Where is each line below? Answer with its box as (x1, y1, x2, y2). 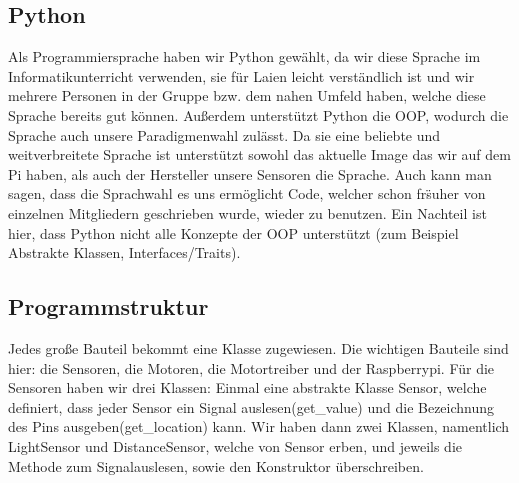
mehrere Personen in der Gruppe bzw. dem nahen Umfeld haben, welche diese (8, 85, 486, 106)
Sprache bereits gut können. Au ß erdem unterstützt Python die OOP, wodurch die (8, 104, 509, 125)
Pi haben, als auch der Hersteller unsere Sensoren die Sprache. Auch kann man (8, 163, 492, 184)
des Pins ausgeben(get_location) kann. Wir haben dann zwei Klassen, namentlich (8, 416, 510, 437)
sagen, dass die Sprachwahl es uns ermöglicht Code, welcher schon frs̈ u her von (8, 183, 486, 204)
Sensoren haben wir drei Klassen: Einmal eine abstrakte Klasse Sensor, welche (8, 377, 487, 398)
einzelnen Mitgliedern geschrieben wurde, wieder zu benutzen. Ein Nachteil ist (8, 202, 487, 223)
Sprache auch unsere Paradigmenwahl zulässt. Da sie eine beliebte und (8, 124, 441, 145)
